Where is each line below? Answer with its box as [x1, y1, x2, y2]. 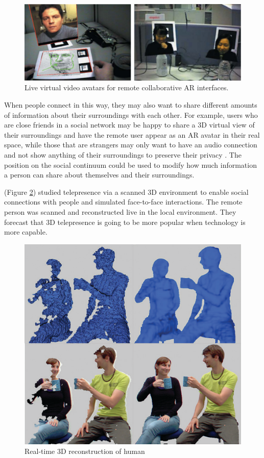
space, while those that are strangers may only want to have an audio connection [4, 139, 257, 150]
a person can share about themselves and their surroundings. [4, 169, 195, 180]
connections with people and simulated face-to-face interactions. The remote [4, 196, 243, 207]
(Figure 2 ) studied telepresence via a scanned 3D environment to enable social [4, 186, 249, 197]
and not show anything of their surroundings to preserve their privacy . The [4, 149, 242, 160]
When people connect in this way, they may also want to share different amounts [4, 99, 257, 110]
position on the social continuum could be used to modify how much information [4, 159, 257, 170]
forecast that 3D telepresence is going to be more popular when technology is [4, 216, 246, 227]
